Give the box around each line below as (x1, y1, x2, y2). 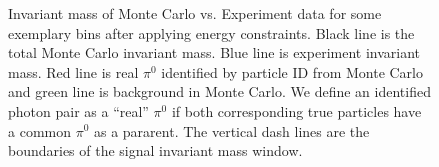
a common (8, 120, 71, 141)
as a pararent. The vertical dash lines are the (93, 120, 370, 141)
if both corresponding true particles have (171, 100, 422, 121)
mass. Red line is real (8, 61, 139, 82)
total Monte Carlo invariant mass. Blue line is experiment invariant (8, 42, 421, 63)
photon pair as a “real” (8, 100, 149, 121)
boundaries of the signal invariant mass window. (8, 140, 303, 161)
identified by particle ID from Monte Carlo (161, 61, 423, 82)
